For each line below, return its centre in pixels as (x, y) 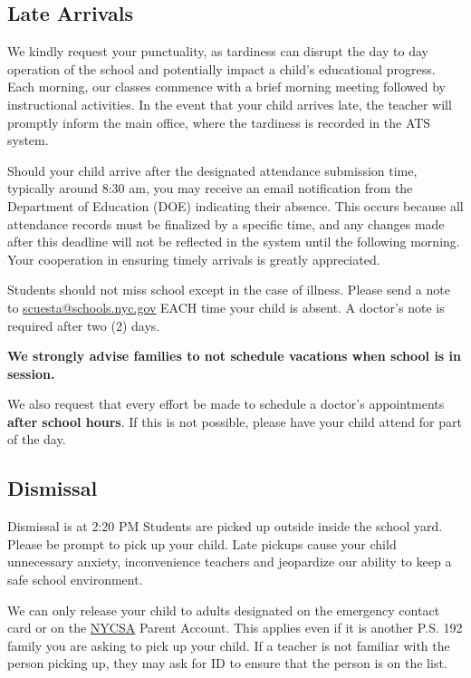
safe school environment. (75, 580)
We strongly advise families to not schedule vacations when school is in (235, 356)
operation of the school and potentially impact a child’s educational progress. (221, 68)
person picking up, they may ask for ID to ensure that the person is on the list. (227, 663)
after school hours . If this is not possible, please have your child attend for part (235, 421)
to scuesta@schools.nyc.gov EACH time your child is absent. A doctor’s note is (226, 307)
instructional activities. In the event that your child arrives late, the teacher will (230, 104)
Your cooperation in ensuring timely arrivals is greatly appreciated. (194, 259)
